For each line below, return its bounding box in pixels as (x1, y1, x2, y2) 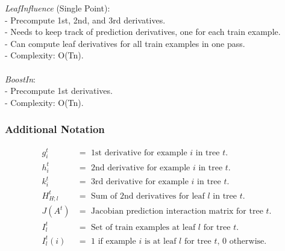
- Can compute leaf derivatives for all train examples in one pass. (5, 37, 245, 49)
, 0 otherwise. (217, 237, 267, 246)
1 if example (91, 237, 136, 246)
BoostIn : (5, 72, 36, 85)
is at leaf (144, 237, 177, 246)
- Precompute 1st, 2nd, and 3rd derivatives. (5, 13, 166, 26)
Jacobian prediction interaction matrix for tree (91, 207, 263, 215)
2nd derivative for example (91, 163, 190, 172)
